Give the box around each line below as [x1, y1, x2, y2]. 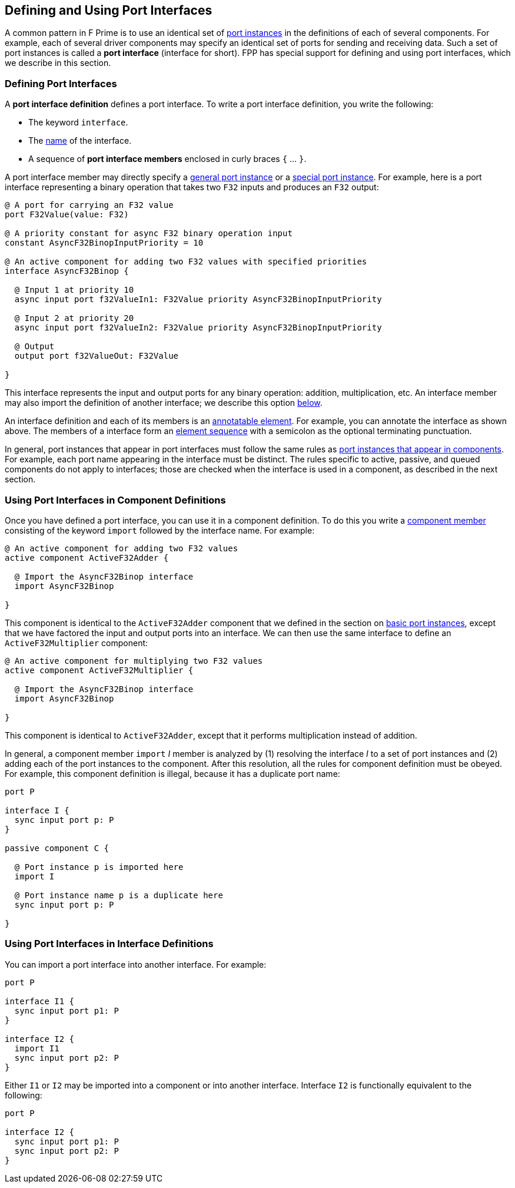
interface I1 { [5, 996, 75, 1006]
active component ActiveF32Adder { [5, 552, 169, 562]
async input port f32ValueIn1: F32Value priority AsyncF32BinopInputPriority [14, 294, 382, 305]
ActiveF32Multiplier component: [5, 637, 148, 648]
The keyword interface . [28, 117, 128, 128]
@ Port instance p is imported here [14, 862, 184, 872]
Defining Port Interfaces [5, 77, 117, 90]
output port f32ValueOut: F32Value [14, 351, 179, 361]
